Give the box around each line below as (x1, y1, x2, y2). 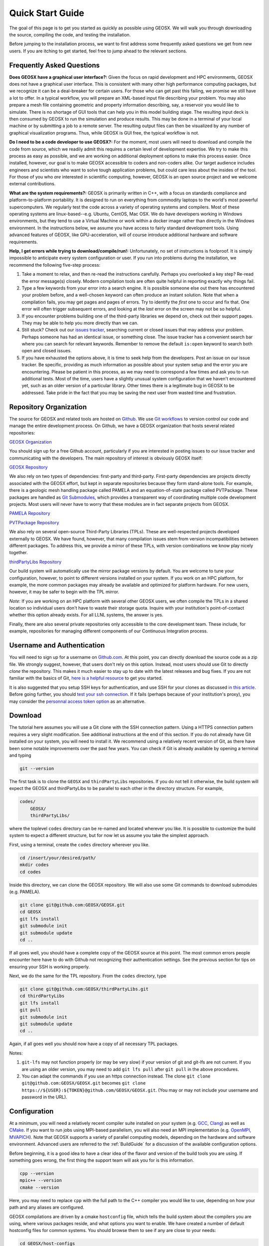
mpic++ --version (19, 1178, 62, 1183)
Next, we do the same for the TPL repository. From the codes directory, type (9, 973, 167, 979)
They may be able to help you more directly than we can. (21, 319, 138, 326)
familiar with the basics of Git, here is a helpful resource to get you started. (9, 675, 163, 681)
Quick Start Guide (9, 7, 85, 18)
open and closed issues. (21, 348, 72, 354)
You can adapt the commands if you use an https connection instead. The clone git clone (21, 1073, 211, 1079)
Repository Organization (9, 403, 87, 411)
